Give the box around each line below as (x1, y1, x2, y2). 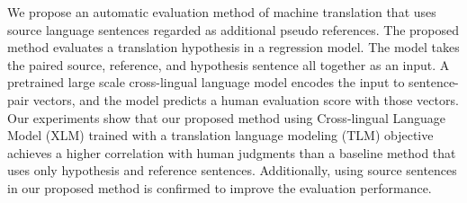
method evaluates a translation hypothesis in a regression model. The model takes (7, 38, 460, 57)
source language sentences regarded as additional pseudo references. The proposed (7, 20, 460, 39)
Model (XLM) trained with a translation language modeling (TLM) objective (7, 126, 434, 145)
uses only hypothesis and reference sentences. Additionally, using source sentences (7, 161, 457, 180)
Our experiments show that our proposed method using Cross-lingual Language (7, 108, 445, 127)
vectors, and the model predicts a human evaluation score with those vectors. (32, 90, 459, 109)
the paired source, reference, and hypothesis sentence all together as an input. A (7, 55, 450, 74)
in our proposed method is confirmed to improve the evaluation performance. (7, 178, 432, 197)
